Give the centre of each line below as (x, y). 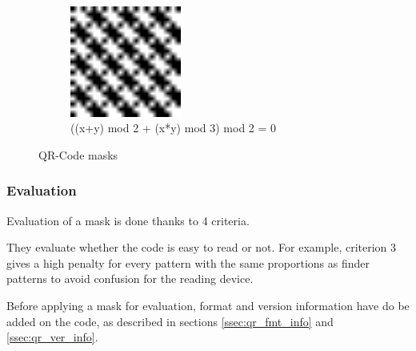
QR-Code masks (78, 154)
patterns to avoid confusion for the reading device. (130, 278)
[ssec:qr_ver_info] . (52, 337)
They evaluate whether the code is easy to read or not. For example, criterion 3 (202, 247)
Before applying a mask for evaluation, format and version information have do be (208, 305)
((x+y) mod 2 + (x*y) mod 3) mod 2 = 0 (174, 128)
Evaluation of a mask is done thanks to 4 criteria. (128, 220)
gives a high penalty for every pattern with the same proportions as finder (188, 262)
